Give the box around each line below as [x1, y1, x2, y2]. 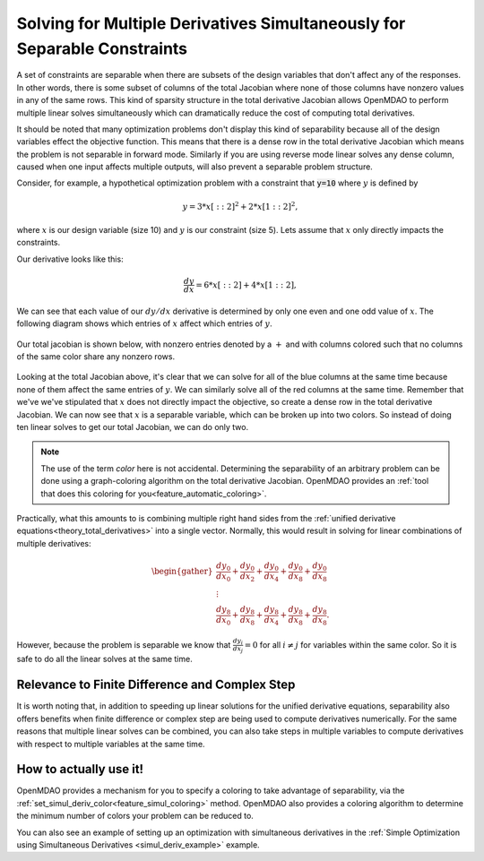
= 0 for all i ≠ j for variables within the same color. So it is [244, 639, 457, 650]
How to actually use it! [16, 762, 143, 777]
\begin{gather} [151, 566, 213, 577]
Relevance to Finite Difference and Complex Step [16, 677, 296, 693]
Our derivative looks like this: [16, 254, 125, 264]
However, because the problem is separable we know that [16, 639, 231, 650]
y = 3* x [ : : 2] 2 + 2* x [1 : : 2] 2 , [182, 200, 298, 211]
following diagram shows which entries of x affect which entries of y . [16, 318, 272, 329]
